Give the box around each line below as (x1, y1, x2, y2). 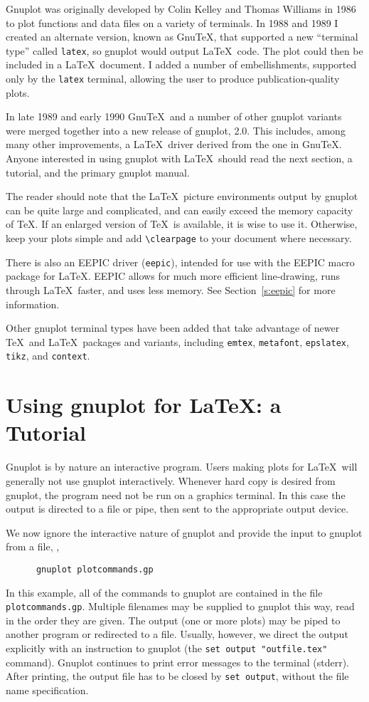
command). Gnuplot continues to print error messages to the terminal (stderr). (6, 654, 349, 669)
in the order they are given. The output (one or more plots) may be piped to (6, 612, 341, 627)
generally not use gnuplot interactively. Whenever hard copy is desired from (6, 473, 336, 488)
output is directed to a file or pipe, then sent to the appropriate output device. (6, 501, 349, 516)
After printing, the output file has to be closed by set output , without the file (6, 669, 349, 683)
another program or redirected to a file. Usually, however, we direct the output (6, 627, 348, 641)
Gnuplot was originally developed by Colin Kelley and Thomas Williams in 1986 (6, 1, 356, 16)
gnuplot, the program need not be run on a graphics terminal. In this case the (6, 487, 346, 502)
